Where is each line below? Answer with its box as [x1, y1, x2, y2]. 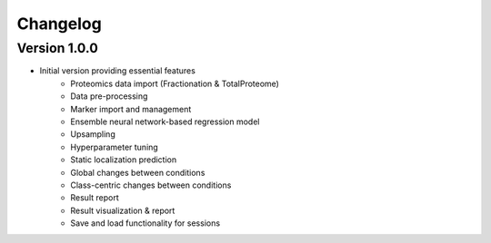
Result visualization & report [70, 205, 175, 216]
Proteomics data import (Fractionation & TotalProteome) [70, 78, 279, 89]
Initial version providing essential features [39, 65, 195, 76]
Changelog [16, 14, 102, 34]
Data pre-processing [70, 91, 148, 102]
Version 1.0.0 [16, 40, 99, 56]
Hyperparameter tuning [70, 141, 158, 152]
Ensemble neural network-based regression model [70, 116, 260, 127]
